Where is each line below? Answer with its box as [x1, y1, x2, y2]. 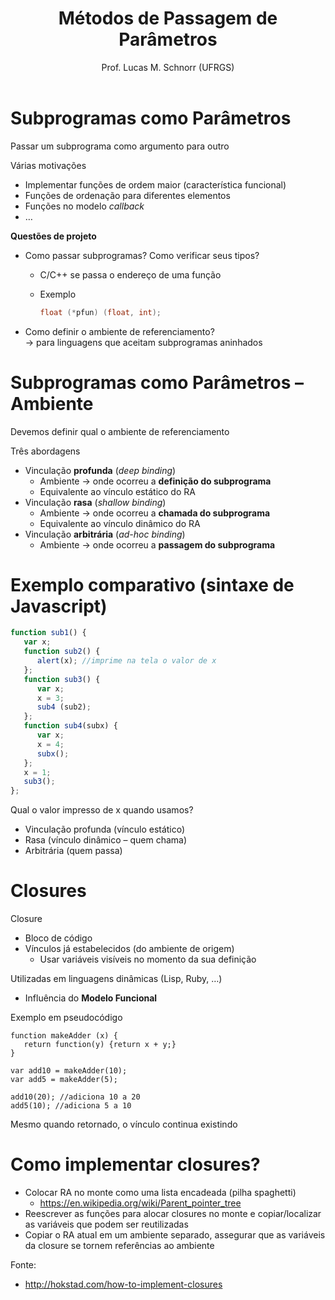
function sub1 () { [10, 628, 87, 638]
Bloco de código [24, 932, 93, 944]
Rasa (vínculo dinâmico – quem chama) [24, 834, 188, 846]
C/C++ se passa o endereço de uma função [39, 268, 222, 281]
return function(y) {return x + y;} [23, 1040, 177, 1050]
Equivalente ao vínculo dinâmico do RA [39, 517, 201, 529]
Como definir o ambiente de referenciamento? [24, 325, 215, 337]
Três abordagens [10, 445, 81, 457]
